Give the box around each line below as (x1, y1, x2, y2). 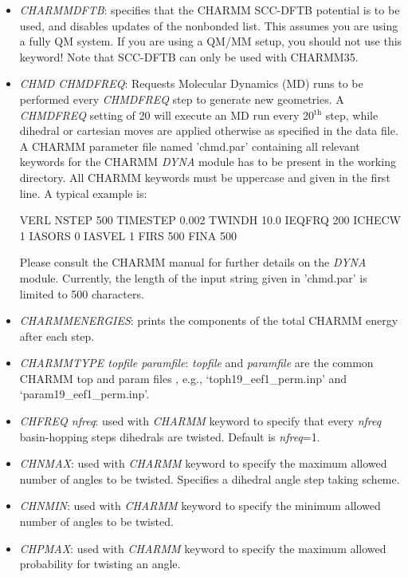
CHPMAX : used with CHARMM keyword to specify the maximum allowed (19, 539, 386, 556)
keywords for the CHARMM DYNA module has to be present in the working (19, 153, 396, 170)
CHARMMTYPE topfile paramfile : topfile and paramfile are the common (19, 354, 374, 371)
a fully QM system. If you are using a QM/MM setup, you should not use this (19, 33, 402, 49)
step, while (325, 106, 379, 123)
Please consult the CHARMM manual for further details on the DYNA (19, 254, 367, 271)
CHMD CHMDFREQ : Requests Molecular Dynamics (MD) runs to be (19, 75, 363, 92)
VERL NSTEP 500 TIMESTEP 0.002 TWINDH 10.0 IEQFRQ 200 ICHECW (19, 211, 401, 228)
